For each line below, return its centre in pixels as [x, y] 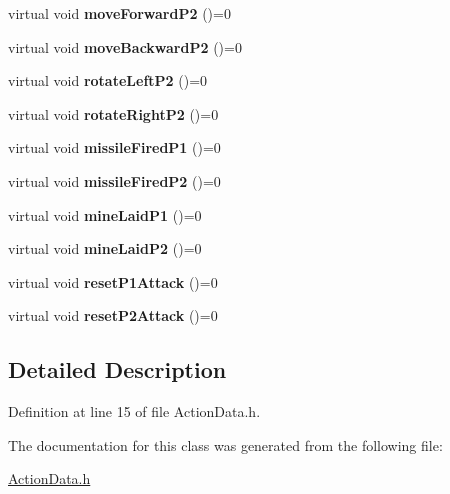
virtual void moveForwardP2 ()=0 [119, 13]
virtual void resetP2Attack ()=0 [113, 315]
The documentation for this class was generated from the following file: [225, 444]
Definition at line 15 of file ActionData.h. [134, 411]
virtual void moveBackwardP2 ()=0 [125, 46]
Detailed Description [117, 369]
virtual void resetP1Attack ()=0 [113, 281]
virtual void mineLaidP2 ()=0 [105, 248]
